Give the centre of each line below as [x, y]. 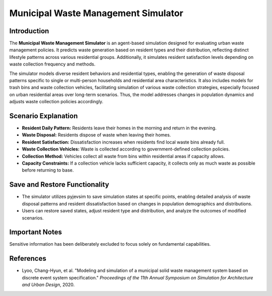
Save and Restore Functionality [59, 184]
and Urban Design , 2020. [48, 285]
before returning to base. [48, 170]
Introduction [29, 31]
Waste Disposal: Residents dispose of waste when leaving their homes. [96, 135]
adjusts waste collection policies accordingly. [56, 102]
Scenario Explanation [44, 116]
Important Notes [36, 232]
